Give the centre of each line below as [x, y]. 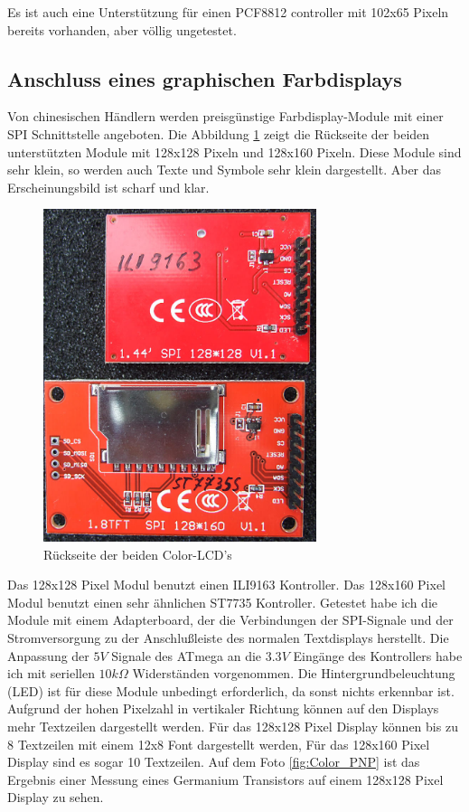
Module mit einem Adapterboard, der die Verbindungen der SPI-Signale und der [230, 620]
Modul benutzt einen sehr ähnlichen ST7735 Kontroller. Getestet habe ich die [222, 602]
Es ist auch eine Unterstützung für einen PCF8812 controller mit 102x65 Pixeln [228, 12]
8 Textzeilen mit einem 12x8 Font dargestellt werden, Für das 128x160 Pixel [219, 744]
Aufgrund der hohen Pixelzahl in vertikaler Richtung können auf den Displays [223, 708]
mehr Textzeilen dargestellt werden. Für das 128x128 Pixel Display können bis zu [233, 726]
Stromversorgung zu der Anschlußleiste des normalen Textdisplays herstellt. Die [228, 638]
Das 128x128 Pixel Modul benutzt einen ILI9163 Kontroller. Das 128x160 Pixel [227, 585]
